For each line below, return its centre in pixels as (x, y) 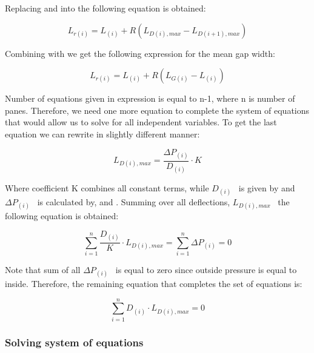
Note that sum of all (43, 269)
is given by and (267, 187)
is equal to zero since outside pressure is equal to (206, 269)
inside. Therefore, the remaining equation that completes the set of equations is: (154, 284)
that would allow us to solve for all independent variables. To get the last (141, 122)
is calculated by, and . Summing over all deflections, (134, 202)
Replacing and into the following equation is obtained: (105, 8)
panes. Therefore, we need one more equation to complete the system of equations (157, 110)
